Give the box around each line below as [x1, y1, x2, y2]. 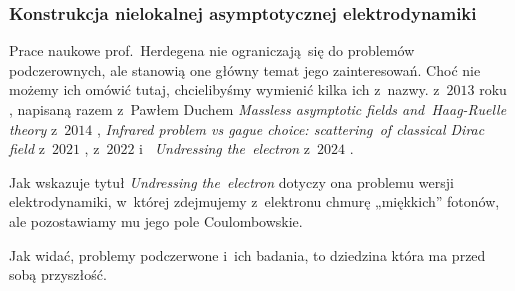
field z [9, 138, 45, 159]
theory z [9, 118, 58, 139]
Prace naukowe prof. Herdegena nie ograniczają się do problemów [9, 40, 415, 61]
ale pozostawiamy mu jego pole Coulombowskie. [9, 210, 303, 231]
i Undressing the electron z [139, 138, 311, 159]
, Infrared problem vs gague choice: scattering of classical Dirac [96, 118, 485, 139]
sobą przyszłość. [9, 264, 107, 285]
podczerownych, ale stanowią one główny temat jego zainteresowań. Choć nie [9, 59, 481, 80]
